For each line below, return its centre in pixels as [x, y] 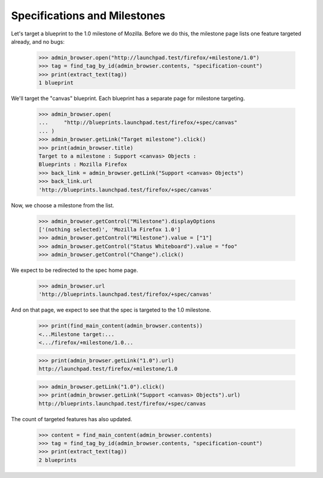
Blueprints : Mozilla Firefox [83, 164]
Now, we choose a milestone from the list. [63, 205]
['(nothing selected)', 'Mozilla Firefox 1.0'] [109, 229]
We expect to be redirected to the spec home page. [75, 270]
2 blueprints [58, 460]
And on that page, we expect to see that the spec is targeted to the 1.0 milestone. [111, 310]
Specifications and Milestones [88, 16]
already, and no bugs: [38, 41]
